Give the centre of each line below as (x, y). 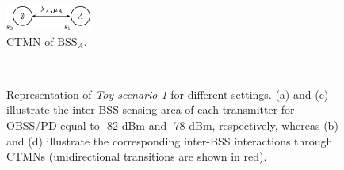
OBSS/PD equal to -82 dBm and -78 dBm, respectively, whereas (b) (172, 125)
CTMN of (30, 41)
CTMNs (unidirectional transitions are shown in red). (137, 156)
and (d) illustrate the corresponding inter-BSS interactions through (170, 140)
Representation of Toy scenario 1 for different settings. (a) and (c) (168, 94)
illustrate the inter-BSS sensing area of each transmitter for (151, 110)
